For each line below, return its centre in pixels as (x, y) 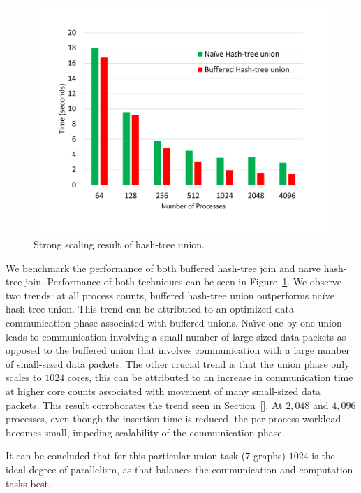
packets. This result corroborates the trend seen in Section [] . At (144, 405)
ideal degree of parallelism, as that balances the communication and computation (179, 470)
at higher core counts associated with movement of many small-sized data (163, 391)
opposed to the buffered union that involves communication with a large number (178, 350)
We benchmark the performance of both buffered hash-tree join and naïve (163, 267)
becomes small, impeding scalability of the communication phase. (145, 432)
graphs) (269, 456)
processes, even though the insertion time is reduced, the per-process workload (174, 419)
